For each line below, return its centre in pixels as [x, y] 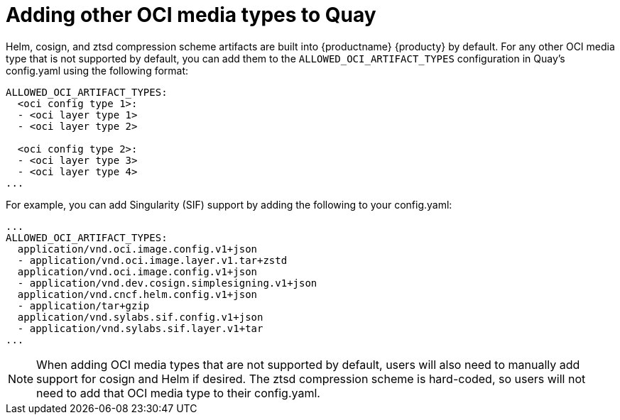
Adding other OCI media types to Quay [191, 15]
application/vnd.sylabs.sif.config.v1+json [140, 317]
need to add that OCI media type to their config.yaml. [178, 393]
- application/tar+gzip [83, 305]
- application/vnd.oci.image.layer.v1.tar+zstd [152, 260]
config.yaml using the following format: [97, 70]
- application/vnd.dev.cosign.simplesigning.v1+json [167, 283]
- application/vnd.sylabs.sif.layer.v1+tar [140, 328]
